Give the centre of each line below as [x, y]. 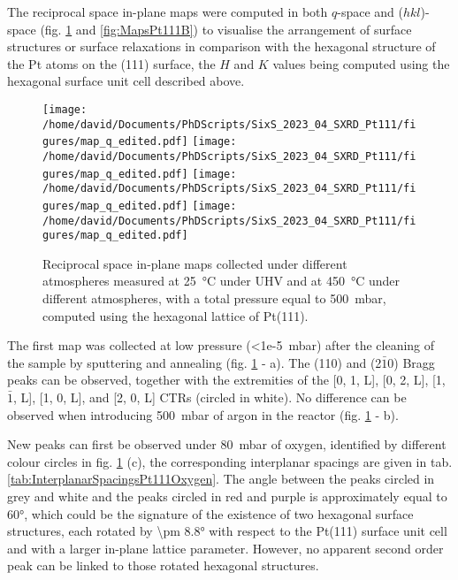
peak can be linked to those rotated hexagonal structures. [163, 565]
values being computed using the [361, 63]
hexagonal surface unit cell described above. [126, 81]
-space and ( [370, 11]
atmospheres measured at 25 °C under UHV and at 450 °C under [221, 281]
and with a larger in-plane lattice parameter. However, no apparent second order [225, 548]
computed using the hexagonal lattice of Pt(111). [176, 315]
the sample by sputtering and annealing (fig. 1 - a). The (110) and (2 [195, 362]
